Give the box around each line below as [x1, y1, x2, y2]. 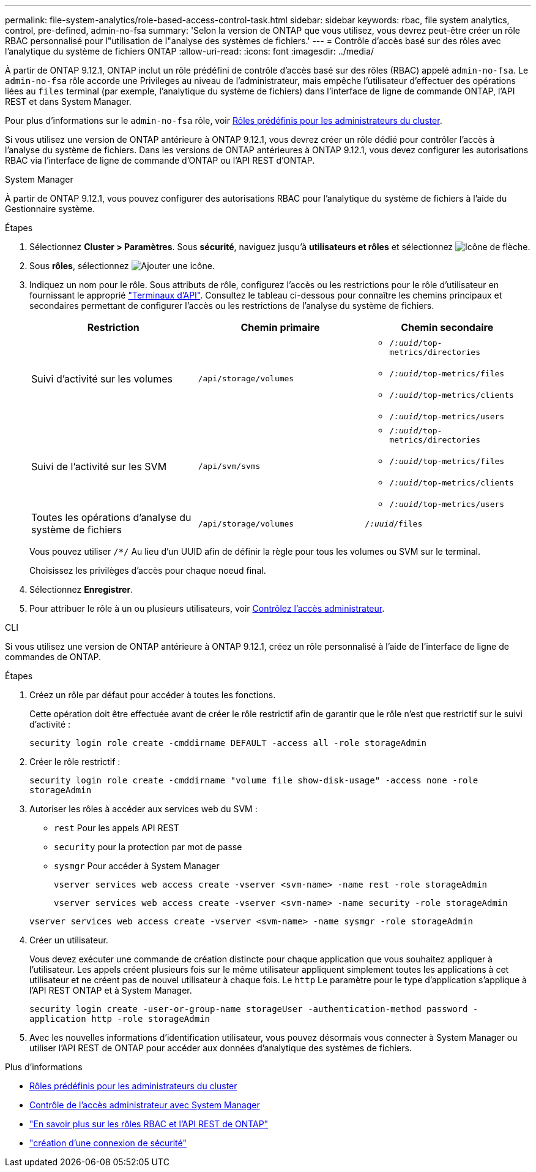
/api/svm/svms [198, 462, 261, 471]
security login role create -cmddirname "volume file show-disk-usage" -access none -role [29, 775, 478, 785]
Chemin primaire [240, 321, 320, 333]
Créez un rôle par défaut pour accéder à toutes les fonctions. [29, 690, 276, 700]
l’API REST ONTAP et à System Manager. [29, 985, 192, 995]
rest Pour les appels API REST [54, 823, 179, 833]
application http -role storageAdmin [29, 1014, 210, 1024]
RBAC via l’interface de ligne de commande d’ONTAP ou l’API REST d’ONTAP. [5, 155, 315, 166]
